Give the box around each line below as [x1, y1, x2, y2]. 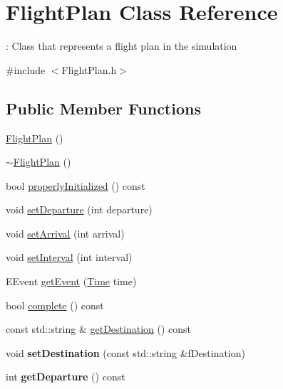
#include [6, 62, 46, 77]
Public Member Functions [6, 97, 201, 119]
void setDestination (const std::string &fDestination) [6, 345, 245, 360]
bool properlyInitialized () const [6, 178, 145, 193]
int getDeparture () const [6, 369, 125, 384]
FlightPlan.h [61, 62, 117, 77]
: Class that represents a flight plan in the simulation [6, 38, 237, 53]
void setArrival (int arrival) [6, 225, 125, 240]
